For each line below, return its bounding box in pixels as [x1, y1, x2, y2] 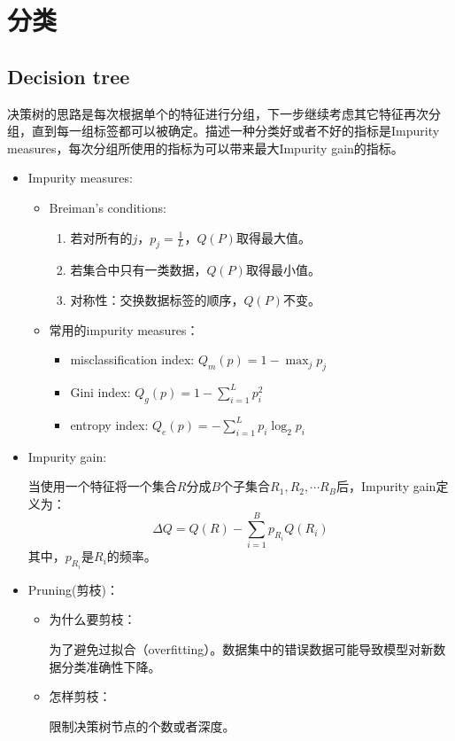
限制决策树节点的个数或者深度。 [49, 716, 235, 735]
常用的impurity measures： [49, 320, 199, 339]
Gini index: [70, 382, 131, 401]
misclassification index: [70, 350, 195, 369]
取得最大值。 [235, 228, 311, 246]
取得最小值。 [245, 261, 320, 279]
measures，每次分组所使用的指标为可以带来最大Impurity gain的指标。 [7, 138, 404, 157]
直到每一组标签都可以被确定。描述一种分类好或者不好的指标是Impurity [31, 121, 440, 140]
